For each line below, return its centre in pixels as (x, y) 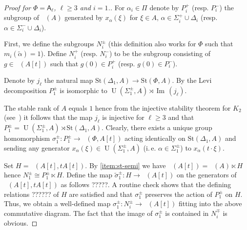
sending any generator (37, 147)
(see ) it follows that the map (48, 117)
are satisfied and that (101, 194)
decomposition (25, 90)
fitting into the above (210, 203)
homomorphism (27, 138)
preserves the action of (179, 194)
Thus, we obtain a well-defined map (57, 203)
